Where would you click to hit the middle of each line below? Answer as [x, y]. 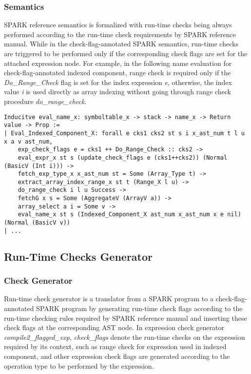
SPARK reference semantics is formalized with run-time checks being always [118, 25]
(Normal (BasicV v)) [37, 223]
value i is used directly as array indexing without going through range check [117, 92]
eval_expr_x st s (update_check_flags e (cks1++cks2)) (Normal [123, 157]
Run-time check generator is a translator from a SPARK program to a [109, 299]
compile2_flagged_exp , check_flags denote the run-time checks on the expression [125, 337]
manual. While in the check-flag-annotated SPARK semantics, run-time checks [121, 44]
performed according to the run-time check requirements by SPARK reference [120, 34]
